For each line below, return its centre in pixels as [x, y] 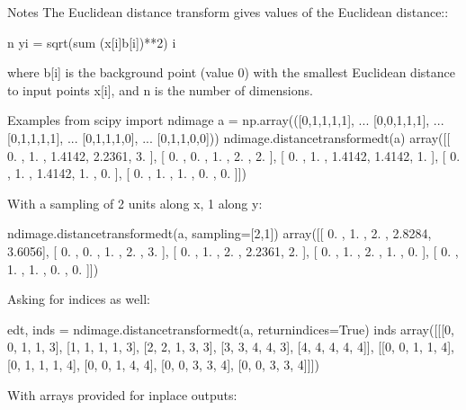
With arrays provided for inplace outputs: [122, 394]
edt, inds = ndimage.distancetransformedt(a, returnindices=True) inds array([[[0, [231, 329]
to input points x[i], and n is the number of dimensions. [160, 89]
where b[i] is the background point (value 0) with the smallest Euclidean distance [231, 72]
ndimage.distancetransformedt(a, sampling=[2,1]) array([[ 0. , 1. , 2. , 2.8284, [220, 233]
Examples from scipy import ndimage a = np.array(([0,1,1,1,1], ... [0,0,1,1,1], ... [226, 120]
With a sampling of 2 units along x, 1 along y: [135, 203]
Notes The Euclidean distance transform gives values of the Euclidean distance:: [228, 12]
